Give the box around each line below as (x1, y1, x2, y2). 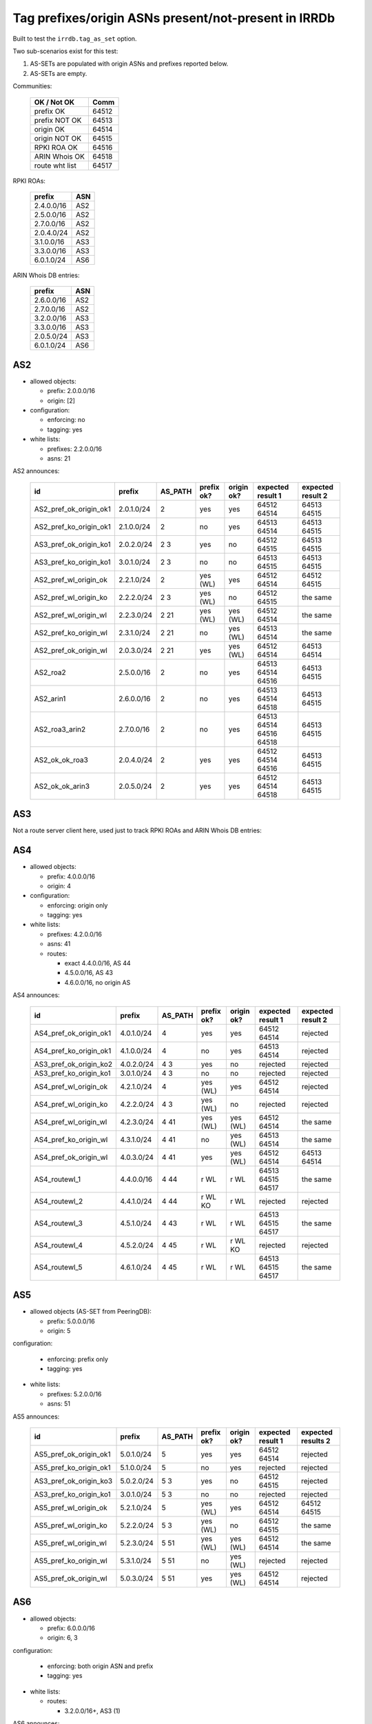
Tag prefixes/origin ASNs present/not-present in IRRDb (12, 10, 335, 26)
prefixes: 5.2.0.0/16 (47, 1390, 102, 1398)
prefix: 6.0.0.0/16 (47, 1624, 96, 1632)
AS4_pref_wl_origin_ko (34, 1099, 108, 1109)
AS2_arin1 (34, 694, 66, 703)
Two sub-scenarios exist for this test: (12, 47, 118, 55)
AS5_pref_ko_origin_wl (34, 1556, 108, 1565)
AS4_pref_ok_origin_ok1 (34, 1028, 112, 1038)
